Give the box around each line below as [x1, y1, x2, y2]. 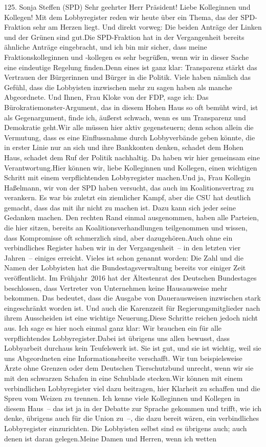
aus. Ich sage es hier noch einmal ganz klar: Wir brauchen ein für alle [4, 323, 222, 333]
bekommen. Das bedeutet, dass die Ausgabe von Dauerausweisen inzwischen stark [4, 292, 261, 303]
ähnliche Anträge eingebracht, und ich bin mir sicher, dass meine [4, 41, 207, 52]
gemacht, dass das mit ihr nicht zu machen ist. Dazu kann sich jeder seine [4, 202, 236, 212]
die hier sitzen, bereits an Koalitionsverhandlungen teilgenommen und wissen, [4, 222, 248, 233]
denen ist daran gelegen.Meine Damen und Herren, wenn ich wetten [4, 433, 216, 443]
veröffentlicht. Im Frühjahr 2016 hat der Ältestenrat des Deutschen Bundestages [4, 272, 257, 283]
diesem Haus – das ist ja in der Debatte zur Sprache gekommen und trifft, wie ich [4, 402, 262, 413]
